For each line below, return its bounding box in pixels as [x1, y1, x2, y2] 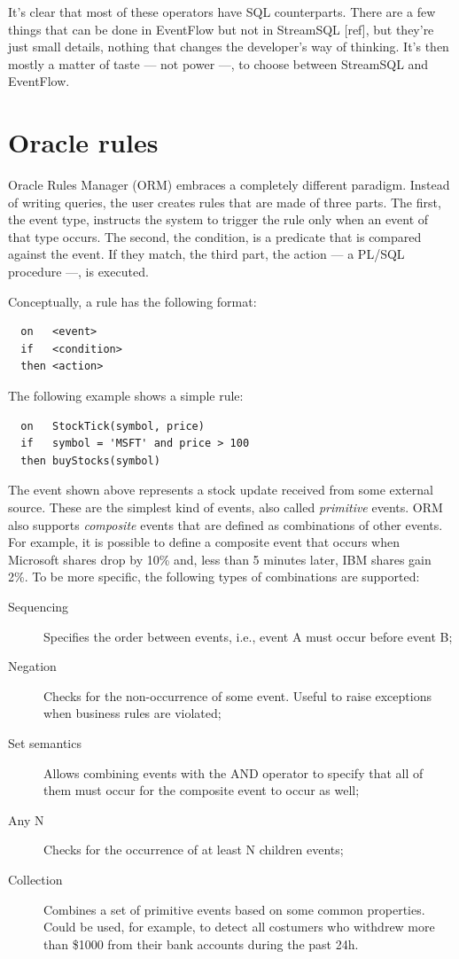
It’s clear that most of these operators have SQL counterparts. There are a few [8, 3, 436, 20]
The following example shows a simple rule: [8, 386, 244, 405]
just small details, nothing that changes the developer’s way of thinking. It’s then [8, 37, 449, 56]
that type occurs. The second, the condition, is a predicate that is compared [8, 227, 422, 246]
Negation [8, 657, 57, 675]
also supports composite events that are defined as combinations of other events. [8, 515, 443, 534]
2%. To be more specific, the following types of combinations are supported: [8, 567, 420, 586]
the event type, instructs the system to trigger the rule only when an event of [8, 210, 429, 229]
